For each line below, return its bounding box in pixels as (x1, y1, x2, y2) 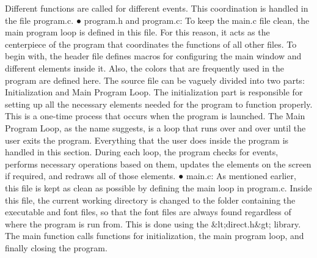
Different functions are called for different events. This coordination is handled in (5, 2, 308, 14)
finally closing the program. (5, 241, 107, 254)
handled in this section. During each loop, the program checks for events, (5, 146, 279, 158)
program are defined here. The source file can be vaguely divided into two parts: (5, 73, 305, 86)
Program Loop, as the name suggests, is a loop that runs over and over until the (5, 121, 306, 134)
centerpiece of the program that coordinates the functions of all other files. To (5, 37, 297, 50)
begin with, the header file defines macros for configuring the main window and (5, 50, 302, 62)
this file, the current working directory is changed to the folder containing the (5, 193, 296, 206)
